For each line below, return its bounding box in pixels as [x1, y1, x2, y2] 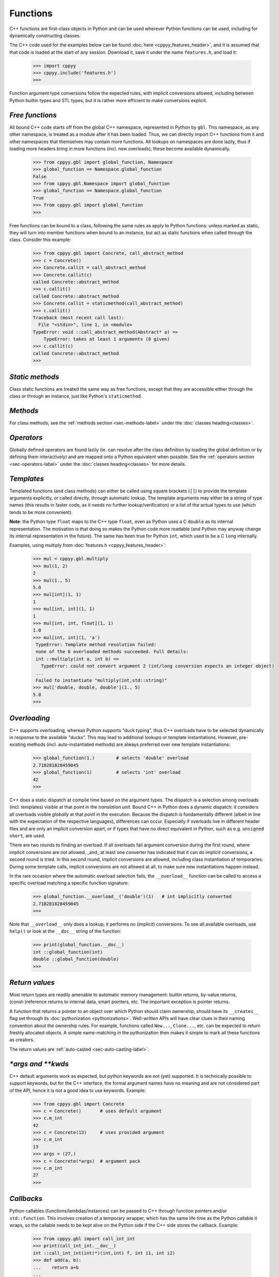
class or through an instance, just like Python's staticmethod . [9, 393, 143, 399]
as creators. [9, 1037, 35, 1043]
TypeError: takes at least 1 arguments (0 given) [43, 336, 170, 342]
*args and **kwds [9, 1059, 69, 1068]
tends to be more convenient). [9, 509, 73, 515]
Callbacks [9, 1194, 43, 1203]
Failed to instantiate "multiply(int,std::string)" [36, 677, 168, 683]
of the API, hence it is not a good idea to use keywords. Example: [9, 1087, 146, 1093]
